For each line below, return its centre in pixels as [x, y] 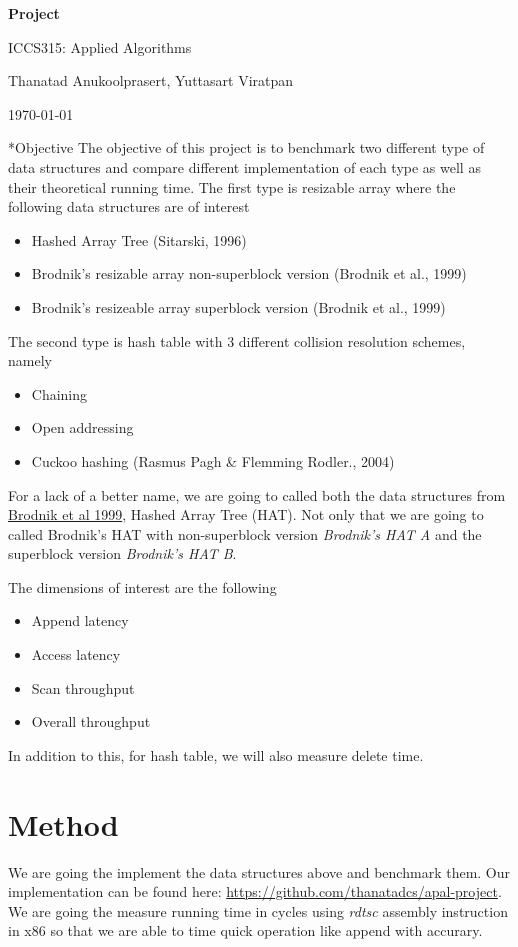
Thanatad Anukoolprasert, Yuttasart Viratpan [151, 80]
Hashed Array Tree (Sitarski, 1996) [139, 239]
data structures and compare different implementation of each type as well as [244, 166]
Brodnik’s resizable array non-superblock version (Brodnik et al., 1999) [249, 273]
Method [63, 823]
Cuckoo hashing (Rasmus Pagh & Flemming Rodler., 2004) [213, 460]
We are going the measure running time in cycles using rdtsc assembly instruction [258, 910]
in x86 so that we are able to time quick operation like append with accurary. [245, 930]
